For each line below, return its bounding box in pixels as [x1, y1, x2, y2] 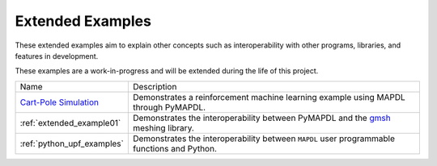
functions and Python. [132, 143, 218, 154]
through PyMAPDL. [132, 102, 206, 113]
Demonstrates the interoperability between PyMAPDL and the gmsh [132, 112, 392, 123]
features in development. [15, 51, 99, 60]
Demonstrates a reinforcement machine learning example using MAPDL [132, 91, 406, 102]
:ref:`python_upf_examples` [19, 138, 125, 149]
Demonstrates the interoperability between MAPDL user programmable [132, 133, 396, 144]
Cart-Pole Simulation [19, 97, 100, 108]
